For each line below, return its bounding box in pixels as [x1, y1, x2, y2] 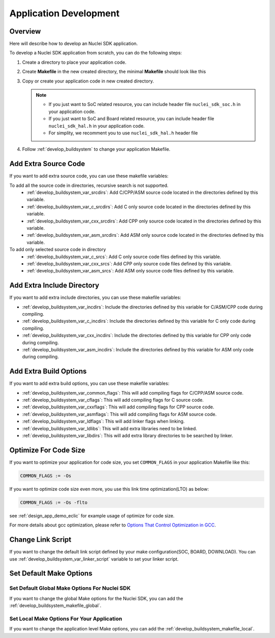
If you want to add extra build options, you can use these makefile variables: [9, 380, 170, 386]
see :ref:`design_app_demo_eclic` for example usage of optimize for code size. [9, 512, 175, 519]
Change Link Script [9, 535, 71, 544]
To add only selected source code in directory [9, 246, 106, 253]
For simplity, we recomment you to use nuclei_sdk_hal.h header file [48, 130, 198, 136]
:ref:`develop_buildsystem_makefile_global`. [9, 602, 102, 608]
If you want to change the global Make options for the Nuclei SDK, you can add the [9, 595, 183, 601]
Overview [9, 27, 41, 36]
